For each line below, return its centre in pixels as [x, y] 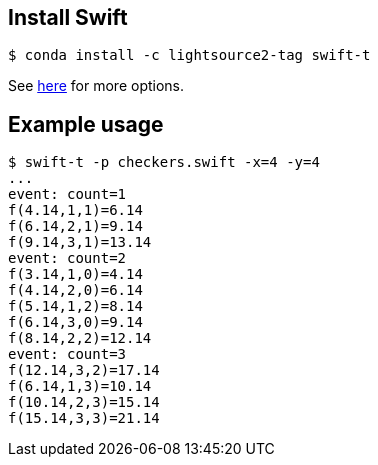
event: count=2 [67, 258]
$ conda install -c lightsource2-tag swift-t [189, 55]
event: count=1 [67, 194]
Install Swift [68, 17]
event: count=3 [67, 354]
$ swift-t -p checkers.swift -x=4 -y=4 [164, 162]
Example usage [86, 124]
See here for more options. [96, 86]
